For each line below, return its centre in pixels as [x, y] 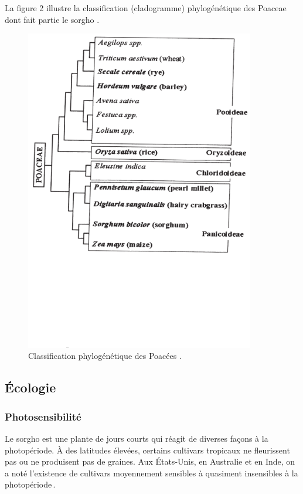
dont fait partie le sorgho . [52, 19]
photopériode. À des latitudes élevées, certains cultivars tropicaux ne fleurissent [147, 450]
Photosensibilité [43, 416]
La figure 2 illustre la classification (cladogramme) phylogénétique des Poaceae [146, 8]
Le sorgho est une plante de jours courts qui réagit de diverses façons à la [137, 438]
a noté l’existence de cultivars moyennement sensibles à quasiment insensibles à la [151, 473]
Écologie [30, 387]
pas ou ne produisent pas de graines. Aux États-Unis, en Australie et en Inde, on [150, 461]
